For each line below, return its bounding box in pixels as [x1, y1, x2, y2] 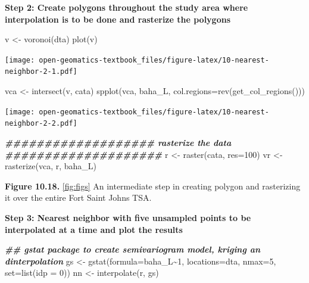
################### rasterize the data [5, 136, 232, 148]
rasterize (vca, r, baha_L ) [5, 160, 97, 172]
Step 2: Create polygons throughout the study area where [5, 1, 248, 13]
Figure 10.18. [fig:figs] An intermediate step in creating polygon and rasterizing [5, 179, 301, 192]
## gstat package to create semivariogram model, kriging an [5, 243, 261, 256]
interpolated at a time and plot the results [5, 223, 183, 235]
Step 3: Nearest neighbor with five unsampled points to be [5, 211, 251, 223]
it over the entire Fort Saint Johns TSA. [5, 191, 152, 204]
